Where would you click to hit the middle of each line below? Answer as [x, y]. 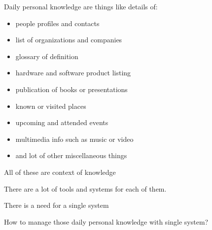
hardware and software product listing [73, 73]
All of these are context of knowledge [60, 172]
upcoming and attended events [62, 122]
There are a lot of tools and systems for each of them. [85, 188]
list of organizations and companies [69, 40]
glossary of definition [47, 56]
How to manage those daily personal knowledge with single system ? [106, 221]
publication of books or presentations [71, 89]
